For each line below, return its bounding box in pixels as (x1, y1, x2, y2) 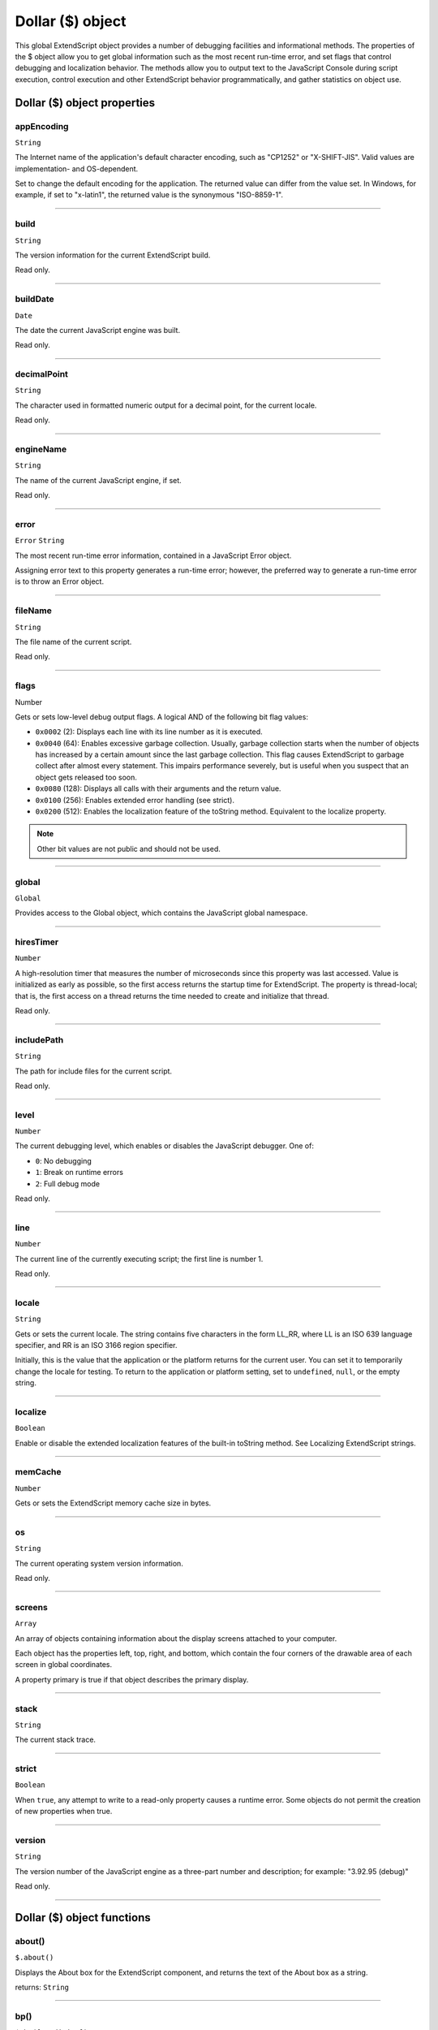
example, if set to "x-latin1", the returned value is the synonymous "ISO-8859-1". (15, 190, 284, 200)
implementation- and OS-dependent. (15, 163, 139, 174)
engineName (15, 443, 67, 455)
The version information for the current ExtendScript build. (15, 250, 211, 260)
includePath (15, 1034, 64, 1045)
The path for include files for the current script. (15, 1066, 173, 1076)
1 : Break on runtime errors (35, 1168, 123, 1177)
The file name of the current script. (15, 637, 132, 646)
